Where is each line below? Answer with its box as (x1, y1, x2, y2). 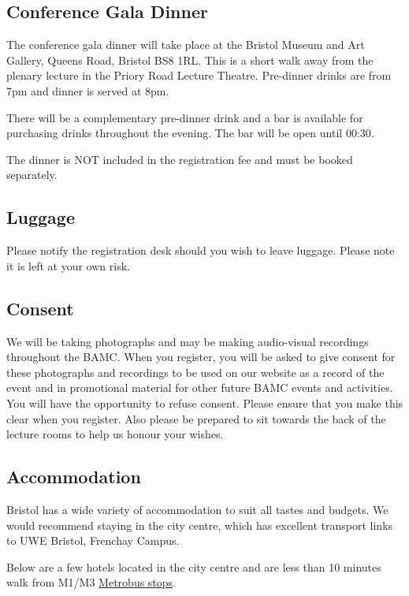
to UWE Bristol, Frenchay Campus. (6, 532, 180, 549)
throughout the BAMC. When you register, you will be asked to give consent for (6, 348, 396, 365)
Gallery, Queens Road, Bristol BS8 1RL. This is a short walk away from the (6, 51, 374, 68)
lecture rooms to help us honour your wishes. (6, 426, 224, 442)
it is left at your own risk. (6, 257, 130, 274)
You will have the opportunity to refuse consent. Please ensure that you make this (6, 394, 403, 411)
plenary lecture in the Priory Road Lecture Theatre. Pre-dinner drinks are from (6, 67, 392, 84)
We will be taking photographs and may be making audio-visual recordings (6, 333, 369, 349)
